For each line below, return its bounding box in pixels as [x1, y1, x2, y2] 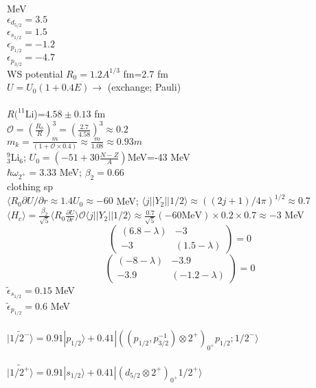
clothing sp [7, 179, 53, 194]
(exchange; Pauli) [107, 80, 181, 94]
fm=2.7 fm [123, 66, 168, 80]
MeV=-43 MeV [127, 150, 190, 164]
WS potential [7, 66, 63, 80]
